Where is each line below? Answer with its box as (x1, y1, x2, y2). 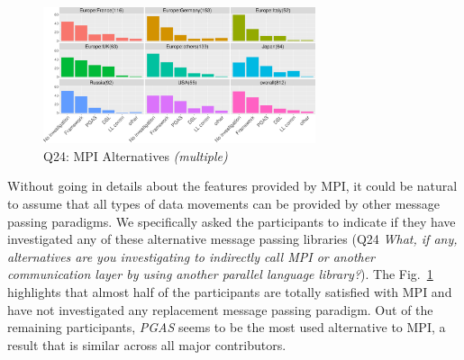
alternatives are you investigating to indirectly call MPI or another (7, 247, 376, 265)
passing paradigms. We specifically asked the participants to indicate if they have (7, 211, 456, 230)
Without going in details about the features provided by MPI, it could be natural (7, 176, 458, 195)
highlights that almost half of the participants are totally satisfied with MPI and (7, 282, 452, 301)
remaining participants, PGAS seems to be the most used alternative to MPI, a (7, 318, 446, 337)
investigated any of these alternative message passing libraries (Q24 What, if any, (7, 229, 458, 248)
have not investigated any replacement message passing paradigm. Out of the (7, 300, 433, 319)
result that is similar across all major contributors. (7, 335, 287, 354)
